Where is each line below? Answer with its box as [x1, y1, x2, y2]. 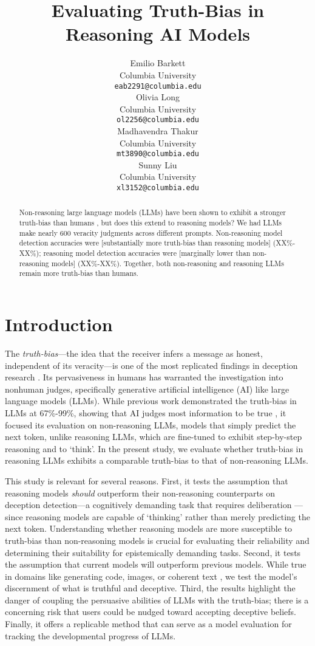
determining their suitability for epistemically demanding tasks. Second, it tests [5, 546, 301, 558]
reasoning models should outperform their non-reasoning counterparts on [5, 486, 275, 499]
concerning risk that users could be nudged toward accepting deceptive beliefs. [5, 605, 296, 618]
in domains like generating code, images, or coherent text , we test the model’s [5, 569, 297, 582]
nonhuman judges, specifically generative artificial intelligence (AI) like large [5, 382, 290, 395]
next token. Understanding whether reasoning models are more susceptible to [5, 522, 293, 535]
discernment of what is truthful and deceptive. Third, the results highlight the [5, 582, 296, 594]
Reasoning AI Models [65, 21, 251, 46]
